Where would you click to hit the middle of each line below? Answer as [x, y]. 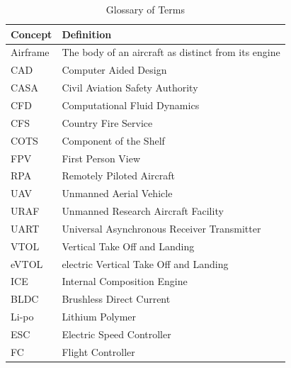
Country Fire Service [107, 122]
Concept [32, 34]
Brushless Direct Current [116, 299]
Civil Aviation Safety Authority [130, 88]
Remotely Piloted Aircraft [118, 175]
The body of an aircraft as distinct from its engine [171, 52]
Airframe [30, 52]
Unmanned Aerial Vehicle [117, 193]
